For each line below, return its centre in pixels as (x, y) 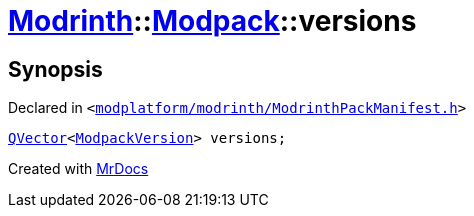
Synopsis (55, 69)
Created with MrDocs (78, 169)
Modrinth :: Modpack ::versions (212, 21)
